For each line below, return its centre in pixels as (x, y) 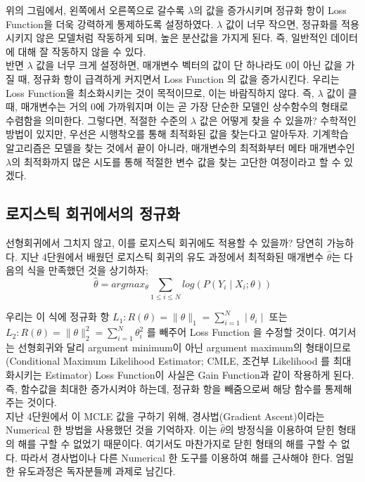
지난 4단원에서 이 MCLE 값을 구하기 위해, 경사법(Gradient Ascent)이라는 (165, 416)
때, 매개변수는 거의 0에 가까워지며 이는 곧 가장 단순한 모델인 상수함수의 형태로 (177, 106)
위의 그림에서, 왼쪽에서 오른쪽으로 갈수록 (95, 10)
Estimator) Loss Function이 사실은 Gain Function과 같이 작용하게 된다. (200, 375)
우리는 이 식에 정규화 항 (58, 317)
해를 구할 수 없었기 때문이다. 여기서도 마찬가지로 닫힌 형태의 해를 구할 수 (178, 443)
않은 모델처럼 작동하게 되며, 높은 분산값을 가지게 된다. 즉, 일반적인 (182, 38)
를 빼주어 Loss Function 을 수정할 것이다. (236, 332)
